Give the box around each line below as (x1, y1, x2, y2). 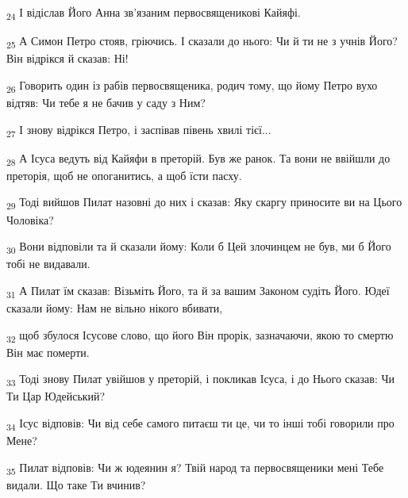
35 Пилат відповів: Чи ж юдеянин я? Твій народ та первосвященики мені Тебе (6, 458, 384, 477)
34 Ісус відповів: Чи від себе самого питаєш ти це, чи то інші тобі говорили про (6, 415, 395, 433)
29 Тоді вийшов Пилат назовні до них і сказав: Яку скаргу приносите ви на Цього (6, 193, 402, 213)
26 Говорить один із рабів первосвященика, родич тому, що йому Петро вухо (6, 76, 378, 95)
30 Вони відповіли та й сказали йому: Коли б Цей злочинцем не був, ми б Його (6, 238, 391, 256)
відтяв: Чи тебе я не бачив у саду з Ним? (6, 94, 206, 110)
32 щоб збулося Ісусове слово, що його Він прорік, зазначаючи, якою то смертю (6, 326, 394, 345)
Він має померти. (6, 343, 90, 360)
